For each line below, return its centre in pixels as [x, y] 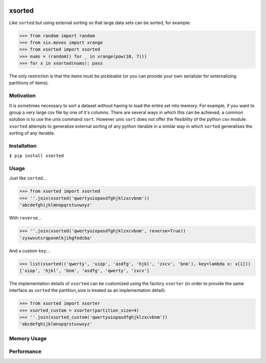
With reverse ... [25, 218]
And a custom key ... [30, 251]
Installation [23, 145]
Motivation [22, 96]
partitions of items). [29, 83]
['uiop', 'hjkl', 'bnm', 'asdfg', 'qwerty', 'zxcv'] [84, 271]
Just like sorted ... [28, 178]
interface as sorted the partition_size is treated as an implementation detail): [87, 290]
